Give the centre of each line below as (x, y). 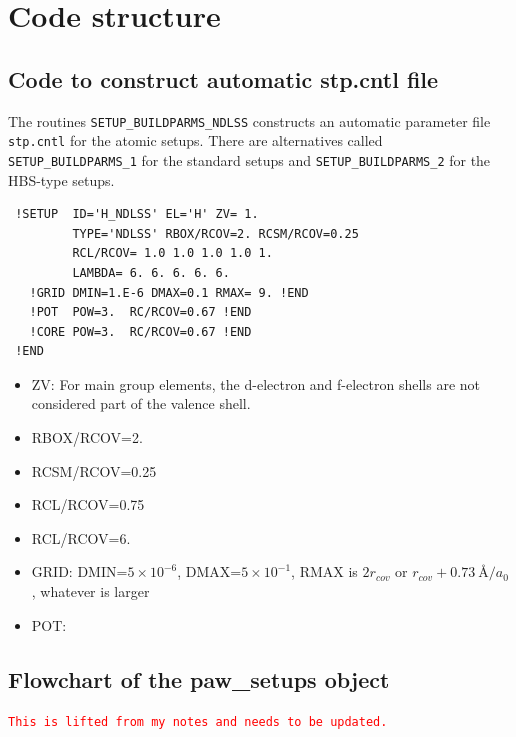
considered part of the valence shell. (141, 403)
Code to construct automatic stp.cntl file (223, 78)
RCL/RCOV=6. (81, 537)
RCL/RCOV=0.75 (88, 504)
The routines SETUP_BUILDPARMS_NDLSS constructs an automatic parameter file (249, 120)
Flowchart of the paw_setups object (199, 678)
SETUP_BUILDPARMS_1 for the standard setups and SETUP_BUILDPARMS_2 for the (249, 159)
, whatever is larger (90, 591)
